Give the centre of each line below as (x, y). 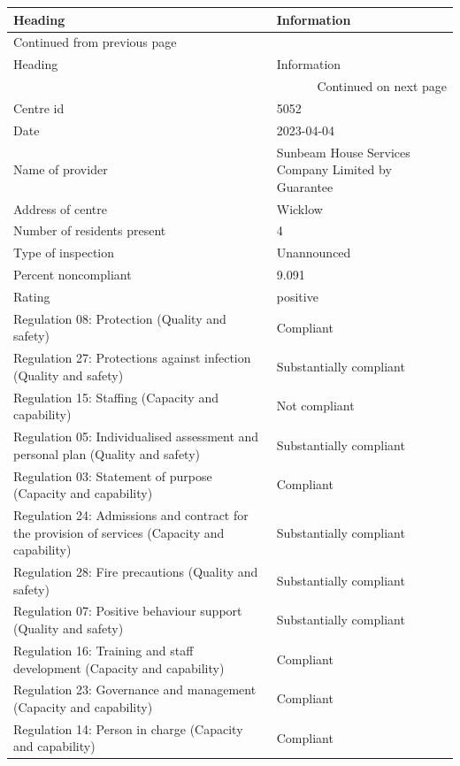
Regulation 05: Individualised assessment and (136, 437)
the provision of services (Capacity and (119, 532)
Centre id (39, 107)
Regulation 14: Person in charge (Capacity (128, 728)
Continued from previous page (95, 42)
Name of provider (61, 169)
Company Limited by (334, 169)
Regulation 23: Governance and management (135, 689)
